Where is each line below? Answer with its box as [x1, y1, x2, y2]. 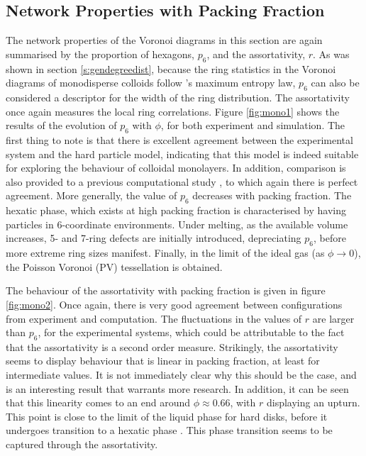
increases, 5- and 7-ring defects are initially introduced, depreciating [6, 230, 301, 245]
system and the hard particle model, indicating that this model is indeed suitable [6, 146, 359, 161]
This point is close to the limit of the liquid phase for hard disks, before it [6, 408, 328, 423]
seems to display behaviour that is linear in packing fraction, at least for [6, 353, 320, 368]
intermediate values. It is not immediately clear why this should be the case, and [6, 367, 357, 382]
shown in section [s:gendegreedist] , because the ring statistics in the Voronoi [6, 61, 336, 76]
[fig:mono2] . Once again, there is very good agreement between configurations [6, 296, 343, 311]
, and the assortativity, [206, 46, 306, 61]
